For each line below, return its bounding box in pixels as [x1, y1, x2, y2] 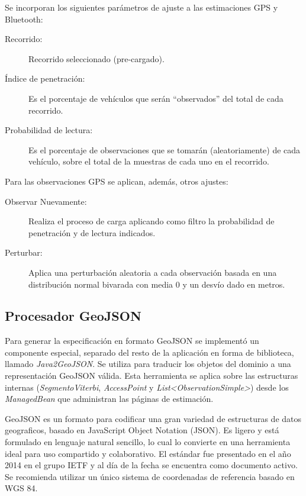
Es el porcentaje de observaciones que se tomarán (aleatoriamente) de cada [28, 143, 301, 156]
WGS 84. [5, 482, 38, 494]
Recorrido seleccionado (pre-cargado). [28, 52, 165, 65]
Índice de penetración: [5, 72, 85, 85]
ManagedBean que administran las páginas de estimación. [5, 392, 214, 405]
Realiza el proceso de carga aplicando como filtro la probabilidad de [28, 215, 275, 227]
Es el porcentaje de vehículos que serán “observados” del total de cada [28, 92, 284, 104]
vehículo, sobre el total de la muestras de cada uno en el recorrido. [28, 155, 269, 168]
